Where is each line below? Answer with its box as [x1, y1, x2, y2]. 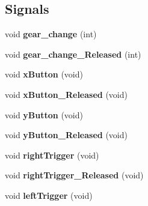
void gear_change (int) [5, 28, 97, 40]
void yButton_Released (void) [5, 129, 128, 141]
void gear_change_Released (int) [5, 47, 141, 60]
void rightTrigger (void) [5, 148, 99, 161]
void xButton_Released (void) [5, 88, 128, 100]
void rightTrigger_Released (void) [5, 169, 144, 181]
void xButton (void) [5, 68, 83, 80]
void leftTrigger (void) [5, 189, 93, 201]
